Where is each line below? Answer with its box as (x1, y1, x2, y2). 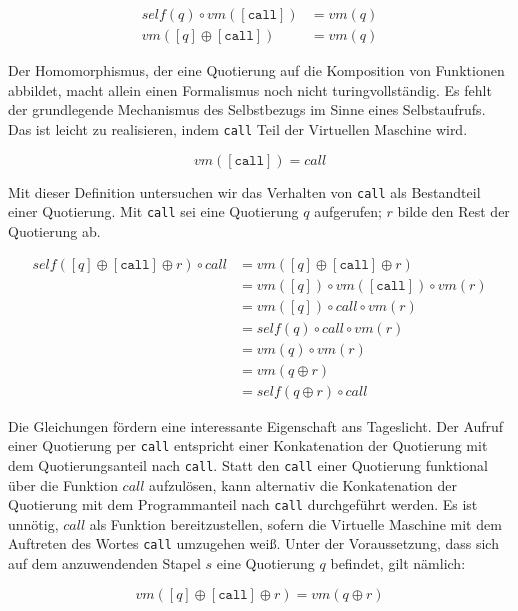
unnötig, (8, 513, 59, 534)
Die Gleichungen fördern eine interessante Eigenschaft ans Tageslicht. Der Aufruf (8, 415, 504, 436)
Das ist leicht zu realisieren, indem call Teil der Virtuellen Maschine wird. (8, 118, 468, 139)
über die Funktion (8, 474, 118, 495)
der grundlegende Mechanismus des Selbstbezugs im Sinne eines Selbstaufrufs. (8, 99, 486, 120)
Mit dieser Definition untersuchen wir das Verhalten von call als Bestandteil (8, 181, 481, 202)
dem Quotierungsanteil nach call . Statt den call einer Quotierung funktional (8, 454, 488, 475)
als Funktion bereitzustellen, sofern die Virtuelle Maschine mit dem (89, 513, 502, 534)
